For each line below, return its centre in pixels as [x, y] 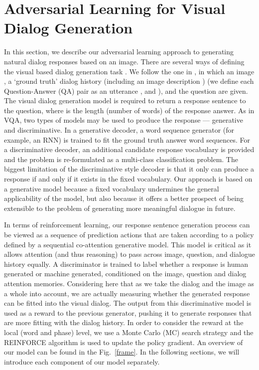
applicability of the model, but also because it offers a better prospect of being [124, 198]
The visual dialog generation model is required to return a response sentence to [125, 100]
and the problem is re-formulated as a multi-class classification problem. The [121, 159]
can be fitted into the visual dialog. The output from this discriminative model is [128, 303]
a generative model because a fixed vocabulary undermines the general [112, 188]
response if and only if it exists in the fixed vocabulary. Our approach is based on [128, 179]
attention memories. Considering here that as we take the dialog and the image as [129, 283]
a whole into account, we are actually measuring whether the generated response [127, 293]
